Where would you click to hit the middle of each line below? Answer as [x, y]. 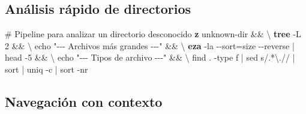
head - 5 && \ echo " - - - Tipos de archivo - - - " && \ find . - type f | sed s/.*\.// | [150, 57]
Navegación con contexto [84, 101]
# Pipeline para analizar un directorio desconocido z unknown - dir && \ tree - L [153, 34]
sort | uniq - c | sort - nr [46, 69]
